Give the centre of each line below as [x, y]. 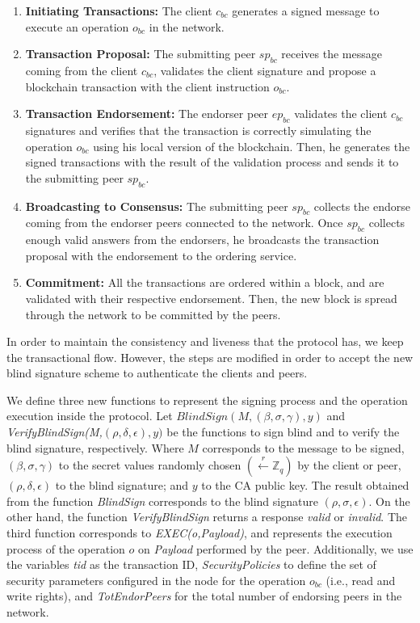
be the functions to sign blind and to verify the [283, 432]
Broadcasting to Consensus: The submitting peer [157, 206]
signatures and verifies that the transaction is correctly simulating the [198, 130]
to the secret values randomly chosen [150, 465]
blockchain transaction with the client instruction [147, 86]
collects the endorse [362, 206]
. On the [389, 501]
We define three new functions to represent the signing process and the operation [207, 400]
